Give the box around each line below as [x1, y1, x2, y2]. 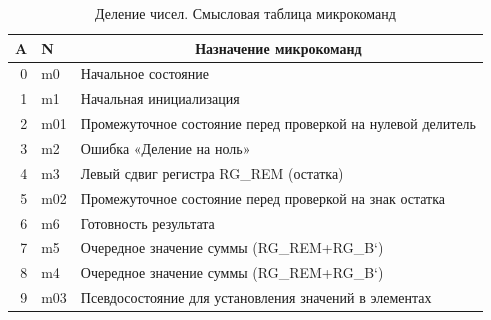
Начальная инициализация [80, 88, 240, 109]
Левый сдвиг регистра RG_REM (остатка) [80, 162, 344, 183]
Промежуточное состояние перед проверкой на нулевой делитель [80, 113, 476, 134]
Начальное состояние [80, 63, 209, 84]
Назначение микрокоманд [195, 37, 362, 58]
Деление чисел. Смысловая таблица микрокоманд [95, 3, 396, 23]
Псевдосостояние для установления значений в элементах [80, 287, 432, 308]
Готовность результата [80, 212, 215, 233]
